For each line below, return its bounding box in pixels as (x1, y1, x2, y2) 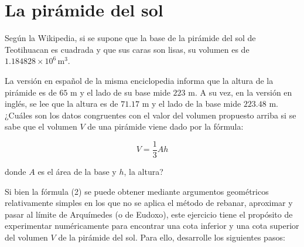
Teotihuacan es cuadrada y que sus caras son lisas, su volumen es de (5, 43, 250, 55)
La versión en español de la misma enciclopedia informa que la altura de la (5, 74, 274, 86)
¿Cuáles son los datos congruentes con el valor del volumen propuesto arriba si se (5, 109, 296, 121)
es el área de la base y (37, 165, 117, 177)
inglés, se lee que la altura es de (5, 97, 118, 110)
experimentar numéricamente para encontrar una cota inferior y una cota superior (5, 219, 299, 232)
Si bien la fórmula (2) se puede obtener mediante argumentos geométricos (5, 185, 269, 197)
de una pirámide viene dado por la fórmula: (87, 120, 244, 133)
